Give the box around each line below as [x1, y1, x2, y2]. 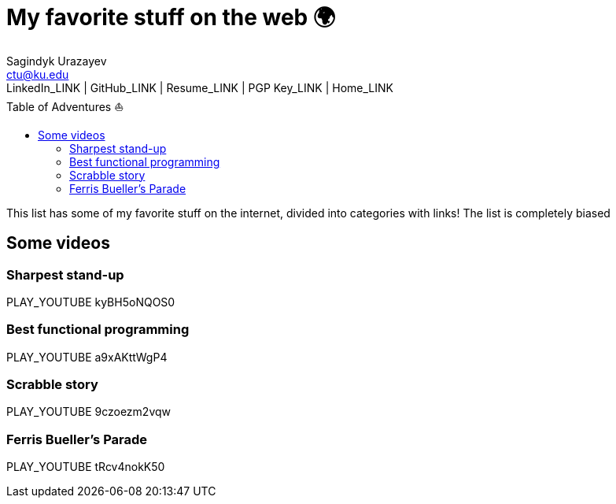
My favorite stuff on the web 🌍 [6, 4, 336, 31]
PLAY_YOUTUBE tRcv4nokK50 [6, 460, 165, 474]
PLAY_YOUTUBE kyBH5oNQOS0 [6, 295, 175, 309]
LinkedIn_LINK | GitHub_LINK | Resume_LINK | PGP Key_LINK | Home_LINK [6, 80, 393, 94]
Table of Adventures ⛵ [6, 99, 124, 113]
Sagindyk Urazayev [6, 54, 107, 68]
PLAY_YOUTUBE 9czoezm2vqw [6, 405, 172, 419]
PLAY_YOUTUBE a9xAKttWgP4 [6, 350, 168, 364]
